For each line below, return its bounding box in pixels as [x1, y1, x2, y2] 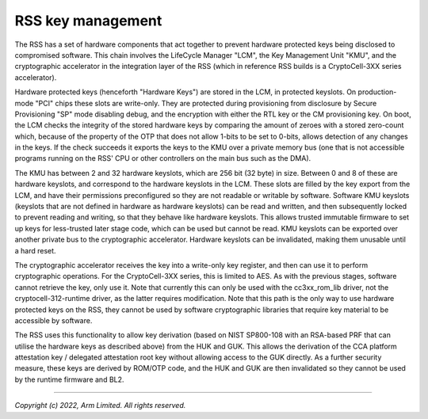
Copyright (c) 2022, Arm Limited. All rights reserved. [14, 401, 186, 410]
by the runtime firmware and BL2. [14, 375, 124, 384]
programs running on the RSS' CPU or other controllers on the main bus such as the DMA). [14, 154, 311, 163]
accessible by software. [14, 315, 93, 325]
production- [357, 87, 397, 97]
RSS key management [14, 12, 162, 29]
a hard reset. [14, 246, 56, 255]
